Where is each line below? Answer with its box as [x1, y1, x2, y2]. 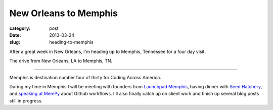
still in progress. [9, 97, 43, 103]
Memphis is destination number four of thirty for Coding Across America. [9, 74, 161, 80]
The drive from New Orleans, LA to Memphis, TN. [9, 58, 113, 64]
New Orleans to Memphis [9, 8, 118, 19]
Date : [9, 32, 21, 38]
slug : [9, 39, 20, 45]
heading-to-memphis [49, 39, 94, 45]
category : [9, 25, 31, 31]
